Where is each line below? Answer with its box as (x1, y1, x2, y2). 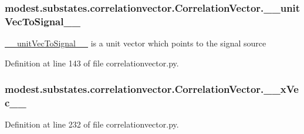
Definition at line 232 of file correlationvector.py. (5, 118, 179, 130)
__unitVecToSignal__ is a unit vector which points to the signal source (5, 37, 266, 49)
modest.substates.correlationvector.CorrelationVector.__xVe (5, 82, 299, 96)
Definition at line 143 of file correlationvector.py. (5, 56, 179, 69)
